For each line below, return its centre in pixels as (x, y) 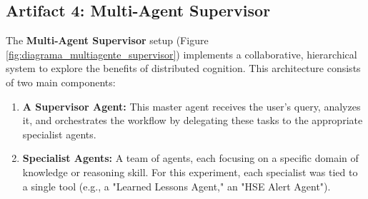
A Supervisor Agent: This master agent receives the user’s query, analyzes (192, 106)
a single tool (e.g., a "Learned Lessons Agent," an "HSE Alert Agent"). (176, 186)
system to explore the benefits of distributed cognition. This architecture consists (183, 68)
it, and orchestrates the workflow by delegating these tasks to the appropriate (193, 120)
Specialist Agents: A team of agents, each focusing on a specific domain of (190, 158)
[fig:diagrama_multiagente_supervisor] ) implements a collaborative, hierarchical (181, 54)
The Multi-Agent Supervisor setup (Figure (107, 40)
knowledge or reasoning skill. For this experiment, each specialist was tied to (190, 172)
